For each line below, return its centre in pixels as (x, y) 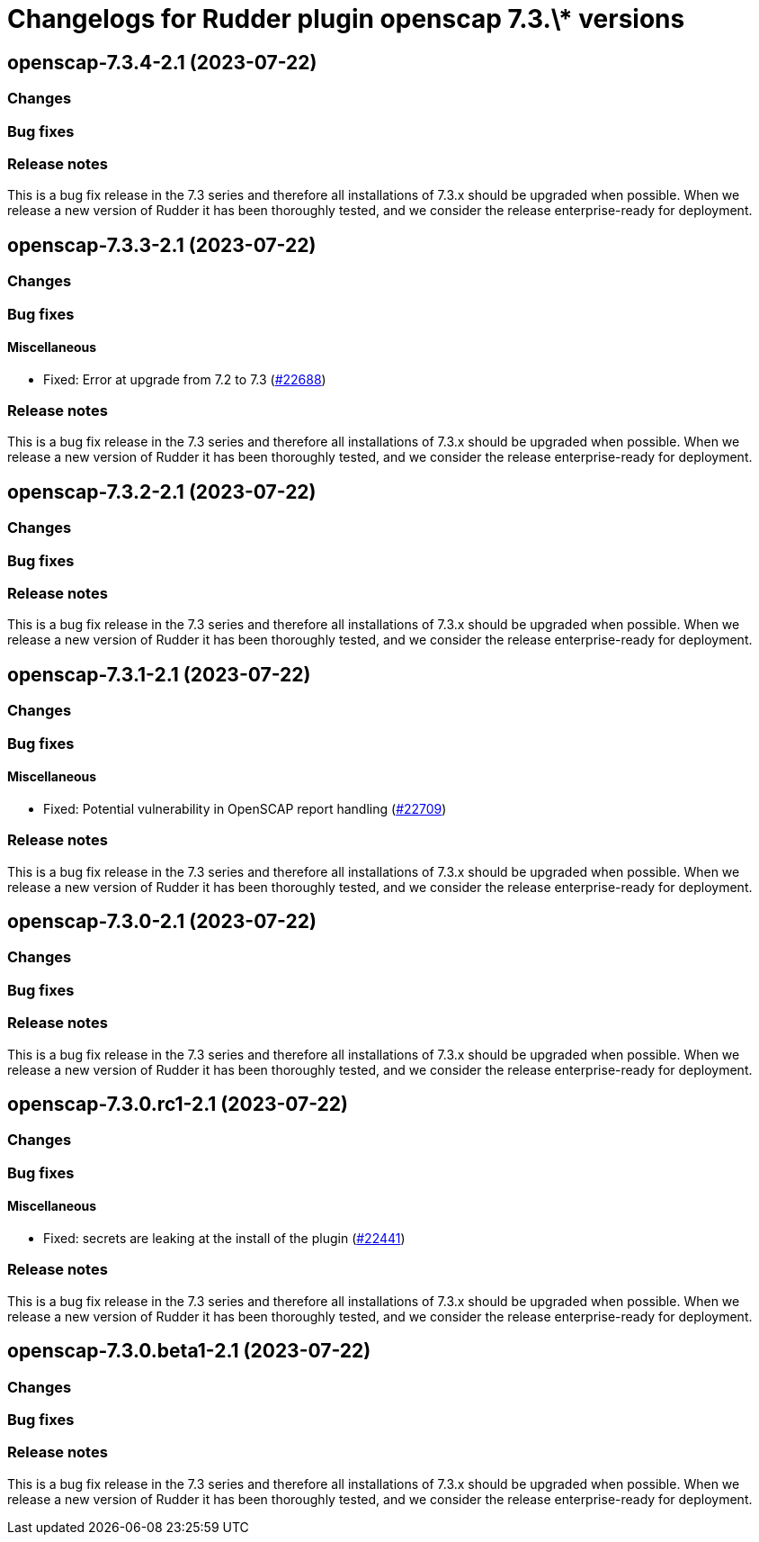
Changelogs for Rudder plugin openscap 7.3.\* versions (346, 19)
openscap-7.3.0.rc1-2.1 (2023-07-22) (178, 1105)
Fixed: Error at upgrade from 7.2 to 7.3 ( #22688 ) (185, 379)
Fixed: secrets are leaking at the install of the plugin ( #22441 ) (224, 1239)
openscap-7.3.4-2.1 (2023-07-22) (162, 62)
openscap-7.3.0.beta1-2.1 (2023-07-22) (189, 1351)
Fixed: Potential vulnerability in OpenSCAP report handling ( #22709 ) (245, 808)
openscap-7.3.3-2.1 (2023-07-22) (162, 245)
